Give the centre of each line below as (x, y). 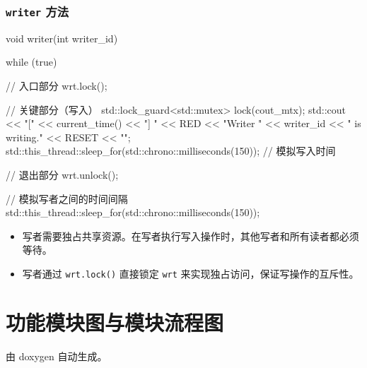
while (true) (31, 62)
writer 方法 (37, 11)
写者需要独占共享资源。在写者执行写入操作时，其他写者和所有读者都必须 (191, 236)
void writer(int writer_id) (62, 38)
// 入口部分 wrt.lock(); (57, 85)
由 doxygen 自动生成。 (57, 356)
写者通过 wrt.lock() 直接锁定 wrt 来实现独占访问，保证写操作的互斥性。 (191, 273)
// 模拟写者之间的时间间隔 (67, 198)
